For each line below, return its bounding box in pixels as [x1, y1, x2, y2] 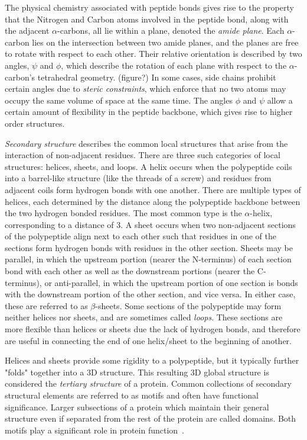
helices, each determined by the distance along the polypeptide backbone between [5, 195, 301, 207]
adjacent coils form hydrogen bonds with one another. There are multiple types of [5, 183, 301, 195]
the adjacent [5, 24, 50, 37]
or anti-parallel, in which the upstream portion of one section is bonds [44, 276, 298, 288]
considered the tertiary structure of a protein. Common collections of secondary [5, 377, 292, 390]
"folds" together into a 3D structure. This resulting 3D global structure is [5, 365, 269, 378]
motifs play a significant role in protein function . [5, 423, 185, 436]
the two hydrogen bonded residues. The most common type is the [5, 207, 242, 219]
